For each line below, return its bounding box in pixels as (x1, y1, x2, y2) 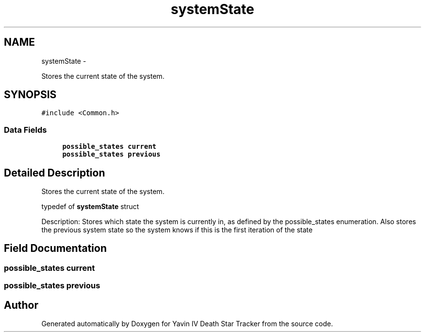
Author (4, 299, 38, 311)
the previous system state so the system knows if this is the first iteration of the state (41, 226, 313, 234)
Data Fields (4, 124, 47, 135)
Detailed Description (4, 166, 105, 179)
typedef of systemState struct (41, 202, 139, 211)
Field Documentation (4, 242, 107, 255)
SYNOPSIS (4, 88, 57, 101)
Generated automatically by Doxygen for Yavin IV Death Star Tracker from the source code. (41, 319, 333, 328)
